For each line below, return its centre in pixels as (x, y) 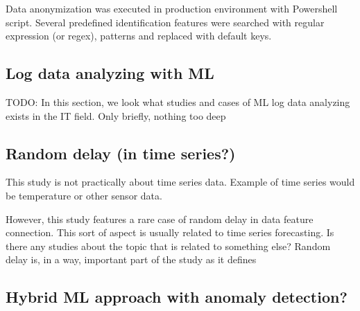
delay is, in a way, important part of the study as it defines (131, 259)
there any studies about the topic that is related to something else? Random (168, 246)
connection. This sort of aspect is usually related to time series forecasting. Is (170, 232)
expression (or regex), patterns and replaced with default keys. (139, 36)
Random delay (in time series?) (121, 153)
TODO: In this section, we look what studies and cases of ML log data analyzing (178, 101)
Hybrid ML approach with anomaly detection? (177, 297)
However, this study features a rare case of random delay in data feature (160, 219)
